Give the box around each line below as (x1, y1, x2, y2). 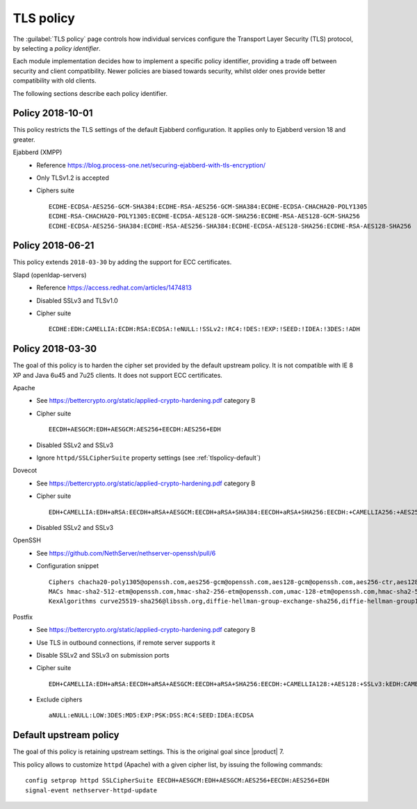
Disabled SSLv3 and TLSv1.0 (36, 296, 118, 305)
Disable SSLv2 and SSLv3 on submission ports (36, 651, 170, 659)
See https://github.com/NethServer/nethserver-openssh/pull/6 (36, 549, 216, 557)
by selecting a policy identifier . (13, 44, 101, 52)
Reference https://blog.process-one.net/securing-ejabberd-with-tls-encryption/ (36, 160, 265, 169)
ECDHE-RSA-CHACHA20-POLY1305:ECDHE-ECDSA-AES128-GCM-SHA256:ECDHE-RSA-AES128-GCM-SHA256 (49, 212, 361, 220)
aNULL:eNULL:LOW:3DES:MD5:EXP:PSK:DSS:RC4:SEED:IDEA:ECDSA (49, 712, 254, 719)
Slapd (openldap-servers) (13, 271, 87, 279)
